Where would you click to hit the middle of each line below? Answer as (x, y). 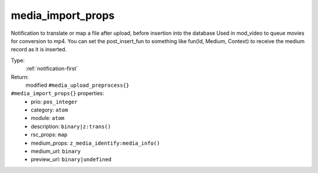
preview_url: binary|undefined (71, 159)
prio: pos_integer (54, 102)
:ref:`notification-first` (52, 68)
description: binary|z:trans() (71, 126)
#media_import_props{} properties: (57, 93)
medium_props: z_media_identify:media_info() (95, 143)
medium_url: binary (56, 151)
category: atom (49, 110)
